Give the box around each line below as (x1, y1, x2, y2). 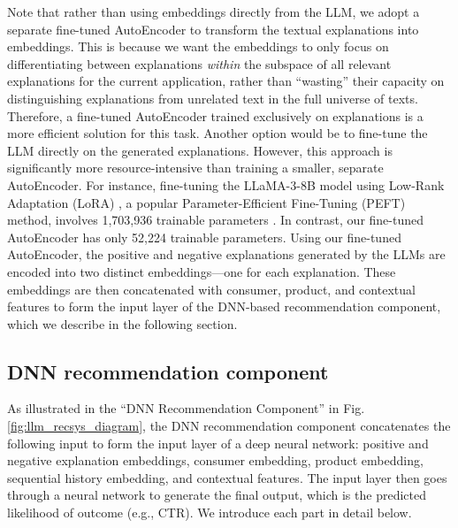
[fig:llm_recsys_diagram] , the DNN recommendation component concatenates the (7, 417, 451, 435)
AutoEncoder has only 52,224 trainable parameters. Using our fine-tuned (7, 227, 401, 246)
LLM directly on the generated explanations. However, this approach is (7, 141, 393, 159)
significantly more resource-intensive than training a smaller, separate (7, 158, 384, 177)
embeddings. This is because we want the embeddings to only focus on (7, 37, 389, 56)
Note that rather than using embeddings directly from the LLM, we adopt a (7, 3, 420, 20)
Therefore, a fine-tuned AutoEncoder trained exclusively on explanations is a (7, 106, 424, 125)
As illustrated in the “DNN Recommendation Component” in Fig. (7, 399, 365, 417)
